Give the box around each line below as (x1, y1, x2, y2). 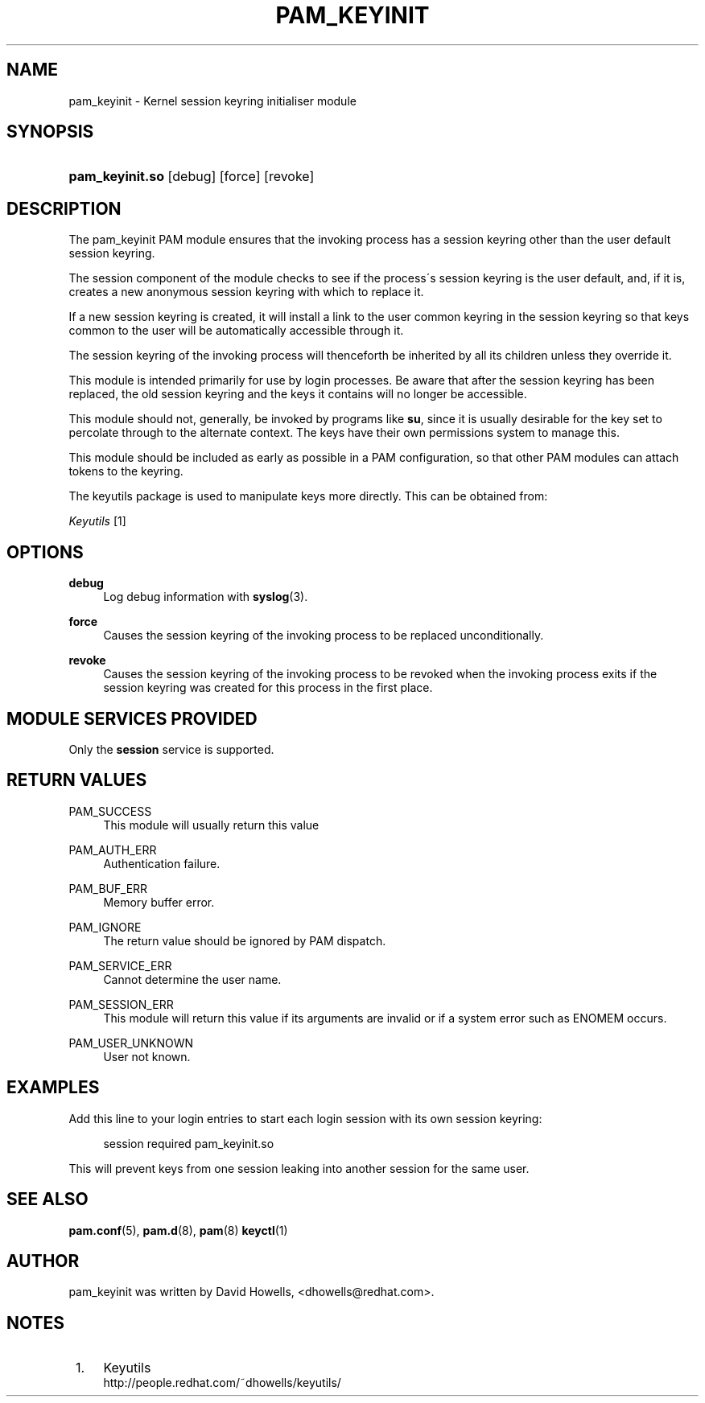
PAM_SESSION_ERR (68, 997, 174, 1011)
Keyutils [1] (68, 514, 126, 529)
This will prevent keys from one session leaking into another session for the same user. (68, 1161, 530, 1175)
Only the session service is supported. (68, 742, 274, 756)
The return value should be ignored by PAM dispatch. (103, 933, 386, 948)
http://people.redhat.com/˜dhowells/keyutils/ (103, 1376, 341, 1390)
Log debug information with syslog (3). (103, 590, 308, 604)
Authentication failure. (103, 856, 221, 870)
